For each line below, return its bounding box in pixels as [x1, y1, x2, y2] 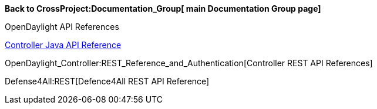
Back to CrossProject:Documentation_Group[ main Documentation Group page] [5, 4, 321, 13]
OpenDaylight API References [5, 22, 119, 32]
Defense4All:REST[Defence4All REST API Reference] [5, 76, 210, 86]
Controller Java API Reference [5, 40, 122, 50]
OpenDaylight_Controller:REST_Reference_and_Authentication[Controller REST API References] [5, 58, 373, 68]
